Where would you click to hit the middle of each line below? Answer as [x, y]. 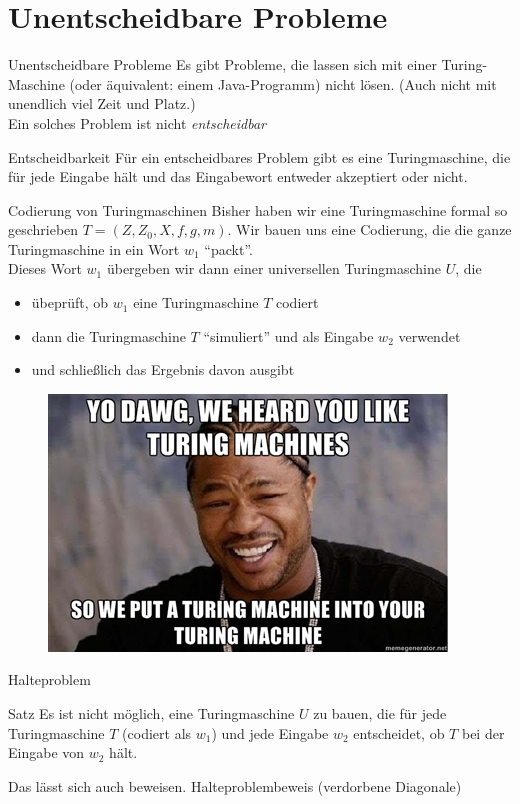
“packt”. [228, 248]
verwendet [429, 335]
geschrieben [43, 229]
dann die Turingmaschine [108, 335]
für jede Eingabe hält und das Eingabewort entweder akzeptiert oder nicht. [238, 176]
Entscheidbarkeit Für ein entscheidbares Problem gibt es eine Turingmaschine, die [259, 156]
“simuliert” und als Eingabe [288, 335]
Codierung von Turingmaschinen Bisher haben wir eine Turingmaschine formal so [258, 209]
